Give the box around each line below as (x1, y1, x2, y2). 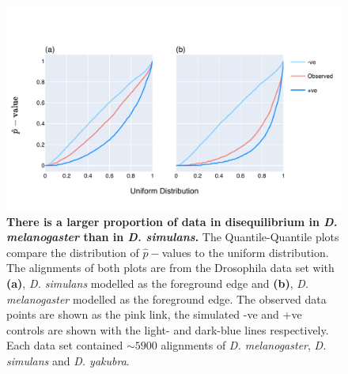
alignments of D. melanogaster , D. (161, 337, 327, 353)
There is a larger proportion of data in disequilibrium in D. (6, 213, 338, 229)
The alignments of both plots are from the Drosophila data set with (6, 259, 335, 276)
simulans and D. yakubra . (6, 352, 130, 368)
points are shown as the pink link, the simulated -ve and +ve (6, 306, 302, 323)
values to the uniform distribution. (161, 244, 329, 260)
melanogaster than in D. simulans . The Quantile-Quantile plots (6, 229, 339, 245)
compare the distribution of (6, 244, 139, 260)
